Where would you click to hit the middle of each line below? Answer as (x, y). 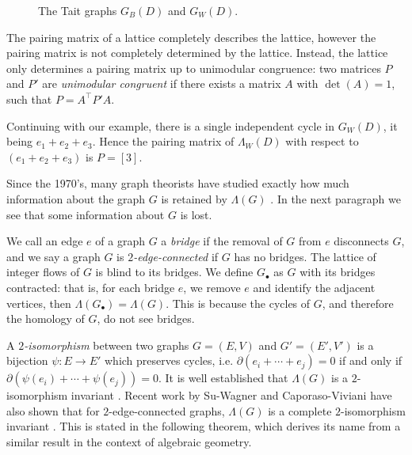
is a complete (300, 410)
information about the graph (76, 198)
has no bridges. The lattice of (305, 256)
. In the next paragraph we (336, 198)
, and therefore (358, 303)
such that (29, 99)
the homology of (46, 318)
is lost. (196, 214)
